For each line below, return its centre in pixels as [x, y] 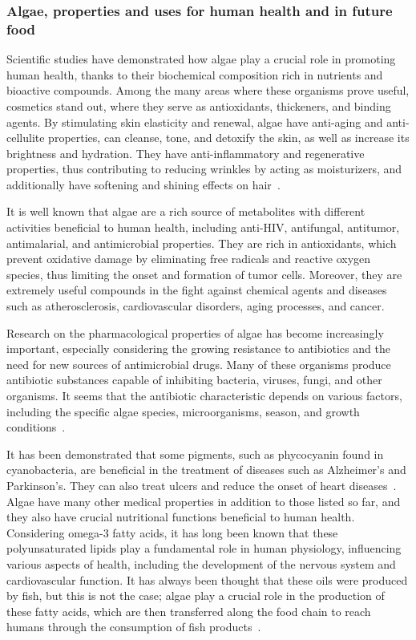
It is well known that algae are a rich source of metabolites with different [186, 211]
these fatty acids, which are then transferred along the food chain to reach [189, 611]
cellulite [26, 138]
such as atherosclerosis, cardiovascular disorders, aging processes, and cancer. [196, 306]
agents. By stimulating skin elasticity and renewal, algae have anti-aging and [195, 122]
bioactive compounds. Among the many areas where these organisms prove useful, [208, 90]
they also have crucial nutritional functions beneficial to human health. [181, 517]
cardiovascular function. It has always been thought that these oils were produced [207, 579]
